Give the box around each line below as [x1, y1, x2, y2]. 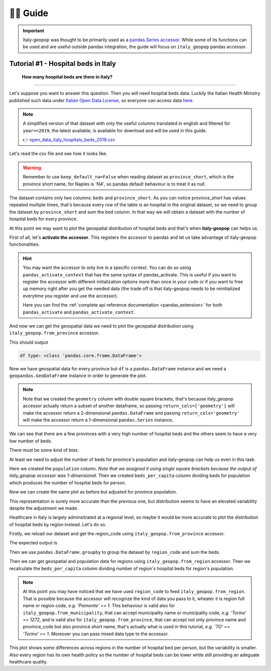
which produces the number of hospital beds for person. [9, 480, 126, 486]
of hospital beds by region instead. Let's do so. [9, 521, 106, 527]
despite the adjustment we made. [9, 505, 79, 511]
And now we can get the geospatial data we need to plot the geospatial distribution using [9, 323, 194, 329]
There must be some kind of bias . [9, 447, 79, 453]
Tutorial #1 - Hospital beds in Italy [9, 59, 116, 68]
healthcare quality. [9, 658, 48, 664]
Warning [23, 164, 41, 170]
